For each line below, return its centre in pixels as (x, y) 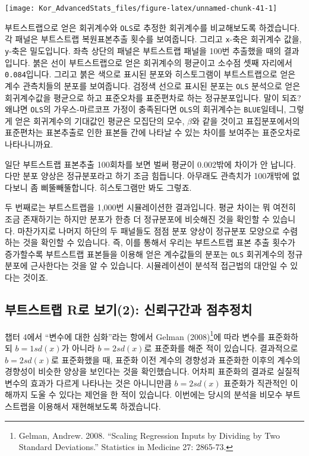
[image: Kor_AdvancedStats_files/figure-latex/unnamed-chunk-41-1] (141, 8)
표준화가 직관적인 (256, 383)
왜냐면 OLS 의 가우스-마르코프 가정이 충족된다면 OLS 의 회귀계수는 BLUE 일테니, (146, 109)
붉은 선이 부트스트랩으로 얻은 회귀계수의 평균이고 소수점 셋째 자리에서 (163, 62)
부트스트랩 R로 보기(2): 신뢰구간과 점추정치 (129, 309)
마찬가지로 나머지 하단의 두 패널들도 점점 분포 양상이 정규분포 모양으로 (149, 230)
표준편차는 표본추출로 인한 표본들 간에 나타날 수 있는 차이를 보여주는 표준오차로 (153, 132)
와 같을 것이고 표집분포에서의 (246, 120)
